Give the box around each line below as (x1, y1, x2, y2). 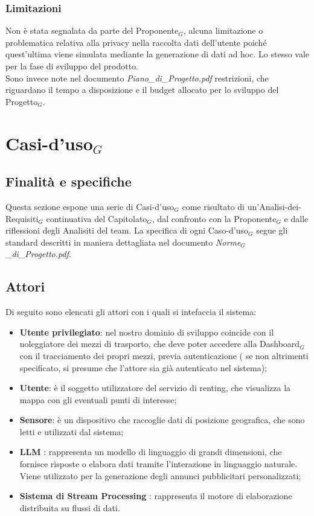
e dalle (284, 212, 309, 225)
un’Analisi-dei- (247, 200, 301, 212)
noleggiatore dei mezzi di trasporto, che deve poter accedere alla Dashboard (19, 337, 300, 350)
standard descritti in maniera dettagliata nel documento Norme (5, 235, 241, 248)
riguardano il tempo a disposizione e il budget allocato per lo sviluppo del (5, 83, 279, 96)
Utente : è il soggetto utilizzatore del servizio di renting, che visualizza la (19, 381, 291, 394)
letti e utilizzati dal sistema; (19, 425, 124, 438)
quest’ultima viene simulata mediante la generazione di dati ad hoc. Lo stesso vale (5, 48, 310, 60)
